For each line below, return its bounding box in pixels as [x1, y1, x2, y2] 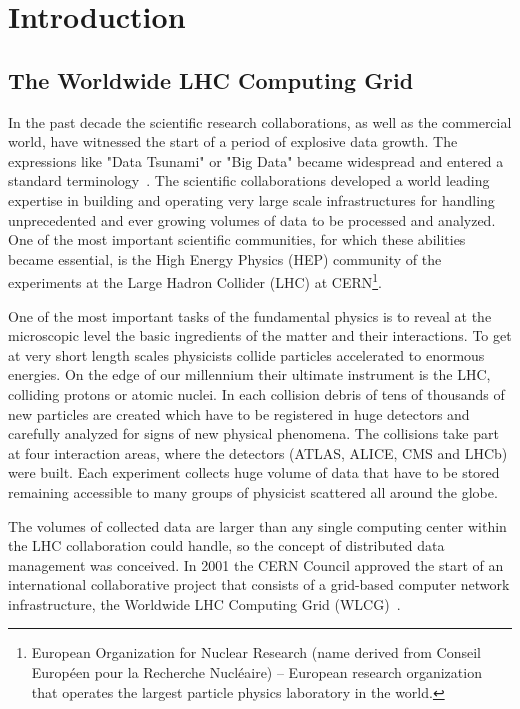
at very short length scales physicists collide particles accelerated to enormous [8, 344, 485, 365]
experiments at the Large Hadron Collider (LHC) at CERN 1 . [8, 269, 382, 292]
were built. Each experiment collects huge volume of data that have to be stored [8, 462, 500, 483]
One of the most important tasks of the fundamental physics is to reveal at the [8, 305, 492, 326]
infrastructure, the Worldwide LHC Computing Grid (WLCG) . [8, 593, 401, 614]
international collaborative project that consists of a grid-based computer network [8, 574, 510, 595]
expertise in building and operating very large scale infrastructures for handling [8, 189, 495, 210]
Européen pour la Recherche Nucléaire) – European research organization [31, 662, 482, 683]
